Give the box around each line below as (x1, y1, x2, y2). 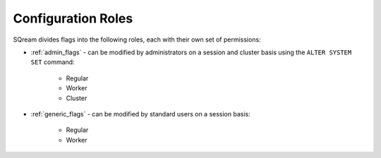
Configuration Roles (13, 11, 133, 26)
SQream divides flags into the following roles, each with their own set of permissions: (13, 35, 261, 44)
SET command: (30, 58, 75, 66)
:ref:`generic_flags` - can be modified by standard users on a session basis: (30, 109, 250, 118)
